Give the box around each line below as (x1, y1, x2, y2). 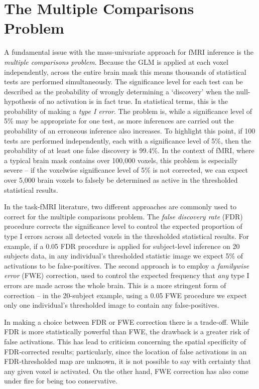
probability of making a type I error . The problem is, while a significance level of (4, 105, 252, 116)
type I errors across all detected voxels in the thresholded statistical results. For (4, 231, 249, 241)
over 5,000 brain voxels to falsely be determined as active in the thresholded (4, 175, 238, 185)
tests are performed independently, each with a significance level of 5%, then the (4, 135, 251, 146)
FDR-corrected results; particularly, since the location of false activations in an (4, 346, 247, 356)
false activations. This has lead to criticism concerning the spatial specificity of (4, 336, 246, 346)
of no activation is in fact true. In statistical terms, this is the (38, 96, 228, 106)
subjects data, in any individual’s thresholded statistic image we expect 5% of (4, 250, 243, 261)
